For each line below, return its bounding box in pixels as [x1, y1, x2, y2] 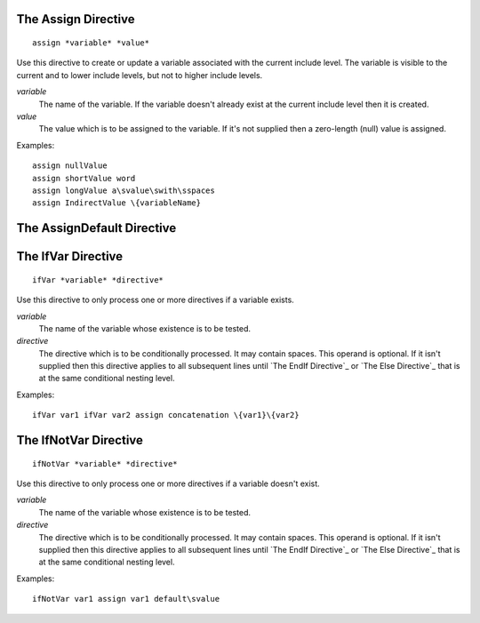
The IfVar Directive [16, 249, 124, 264]
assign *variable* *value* [32, 38, 150, 48]
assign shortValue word [32, 173, 136, 183]
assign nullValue [32, 161, 108, 171]
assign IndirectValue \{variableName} [32, 198, 202, 208]
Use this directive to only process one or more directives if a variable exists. [16, 294, 295, 306]
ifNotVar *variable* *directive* [32, 459, 178, 468]
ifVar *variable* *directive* [32, 275, 164, 284]
